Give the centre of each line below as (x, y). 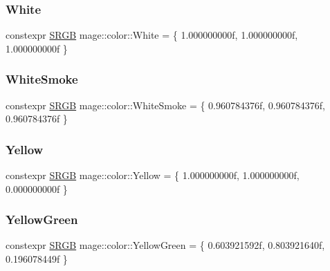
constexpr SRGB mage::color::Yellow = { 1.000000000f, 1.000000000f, (153, 175)
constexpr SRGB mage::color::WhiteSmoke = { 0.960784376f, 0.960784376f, (165, 105)
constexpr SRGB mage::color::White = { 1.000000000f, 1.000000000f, (152, 35)
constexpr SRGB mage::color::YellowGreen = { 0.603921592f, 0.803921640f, (165, 245)
